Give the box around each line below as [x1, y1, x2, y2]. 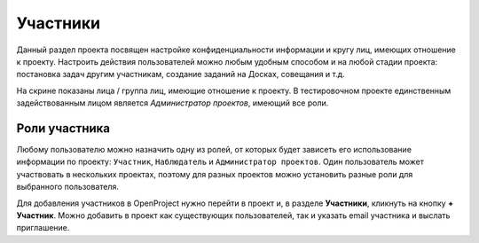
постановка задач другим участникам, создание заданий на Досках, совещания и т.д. [16, 69, 345, 80]
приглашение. [16, 223, 70, 233]
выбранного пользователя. [16, 182, 120, 192]
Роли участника [16, 121, 111, 136]
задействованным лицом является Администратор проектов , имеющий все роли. [16, 98, 329, 108]
